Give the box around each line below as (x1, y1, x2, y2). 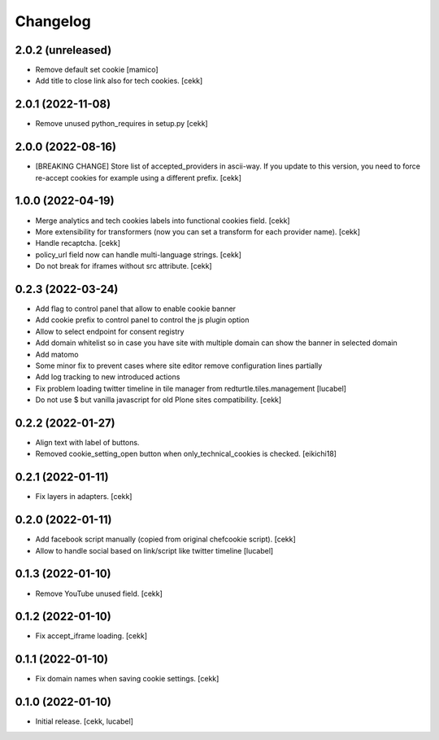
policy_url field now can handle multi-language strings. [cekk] (35, 249, 241, 260)
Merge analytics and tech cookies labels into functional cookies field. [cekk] (35, 216, 290, 226)
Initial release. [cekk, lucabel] (35, 716, 134, 726)
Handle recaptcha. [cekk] (35, 239, 121, 248)
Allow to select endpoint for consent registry (35, 326, 185, 336)
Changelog (15, 12, 91, 30)
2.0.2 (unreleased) (15, 43, 112, 57)
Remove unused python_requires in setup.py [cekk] (35, 119, 208, 129)
